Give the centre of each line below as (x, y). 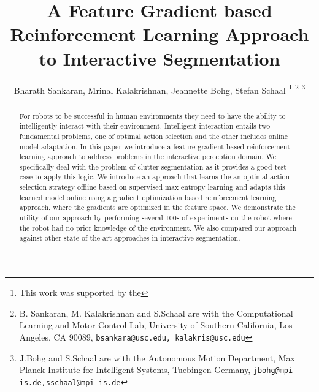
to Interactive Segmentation (159, 58)
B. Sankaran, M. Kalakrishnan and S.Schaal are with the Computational (156, 313)
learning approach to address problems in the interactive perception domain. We (148, 156)
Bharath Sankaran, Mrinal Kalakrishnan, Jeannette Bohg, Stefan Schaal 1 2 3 (159, 89)
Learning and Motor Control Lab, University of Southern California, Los (156, 325)
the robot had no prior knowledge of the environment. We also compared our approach (158, 228)
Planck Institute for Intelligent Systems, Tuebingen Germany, (135, 370)
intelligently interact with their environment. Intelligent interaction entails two (145, 126)
